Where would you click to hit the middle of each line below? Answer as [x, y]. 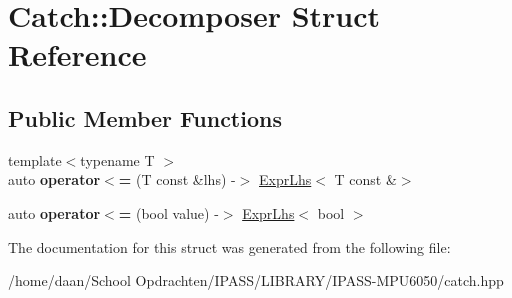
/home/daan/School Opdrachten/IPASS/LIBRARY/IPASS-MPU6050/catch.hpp [256, 280]
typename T [117, 159]
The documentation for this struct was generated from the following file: [229, 246]
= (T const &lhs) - [177, 179]
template [35, 159]
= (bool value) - [168, 212]
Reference [77, 54]
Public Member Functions [145, 117]
